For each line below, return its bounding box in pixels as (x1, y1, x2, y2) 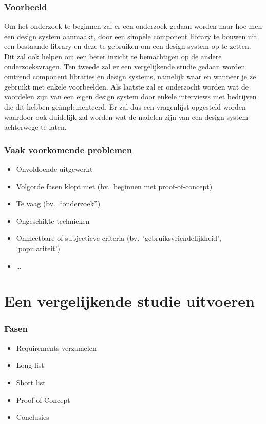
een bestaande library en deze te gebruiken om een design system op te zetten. (4, 41, 251, 51)
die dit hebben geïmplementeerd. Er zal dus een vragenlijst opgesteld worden (4, 101, 246, 112)
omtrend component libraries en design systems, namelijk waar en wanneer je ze (4, 71, 256, 82)
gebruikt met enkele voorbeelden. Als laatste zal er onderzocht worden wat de (4, 81, 249, 92)
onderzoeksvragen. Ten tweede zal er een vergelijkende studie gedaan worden (4, 61, 245, 72)
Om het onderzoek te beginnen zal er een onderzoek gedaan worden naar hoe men (4, 21, 262, 31)
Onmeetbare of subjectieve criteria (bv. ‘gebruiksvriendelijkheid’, (16, 233, 221, 243)
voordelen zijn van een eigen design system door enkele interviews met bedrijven (4, 91, 257, 102)
